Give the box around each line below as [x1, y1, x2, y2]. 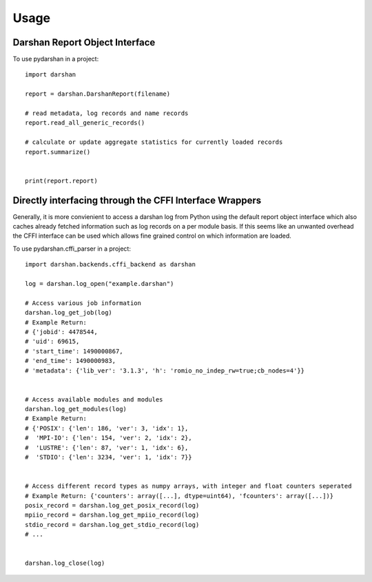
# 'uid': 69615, [25, 337, 80, 346]
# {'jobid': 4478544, [25, 328, 98, 335]
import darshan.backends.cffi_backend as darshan [25, 260, 196, 269]
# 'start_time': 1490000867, [25, 347, 123, 355]
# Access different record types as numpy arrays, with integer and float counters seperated [25, 482, 352, 490]
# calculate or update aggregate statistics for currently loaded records [25, 138, 283, 146]
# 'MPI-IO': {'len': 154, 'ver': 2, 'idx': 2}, [25, 434, 192, 442]
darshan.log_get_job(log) [25, 309, 113, 317]
